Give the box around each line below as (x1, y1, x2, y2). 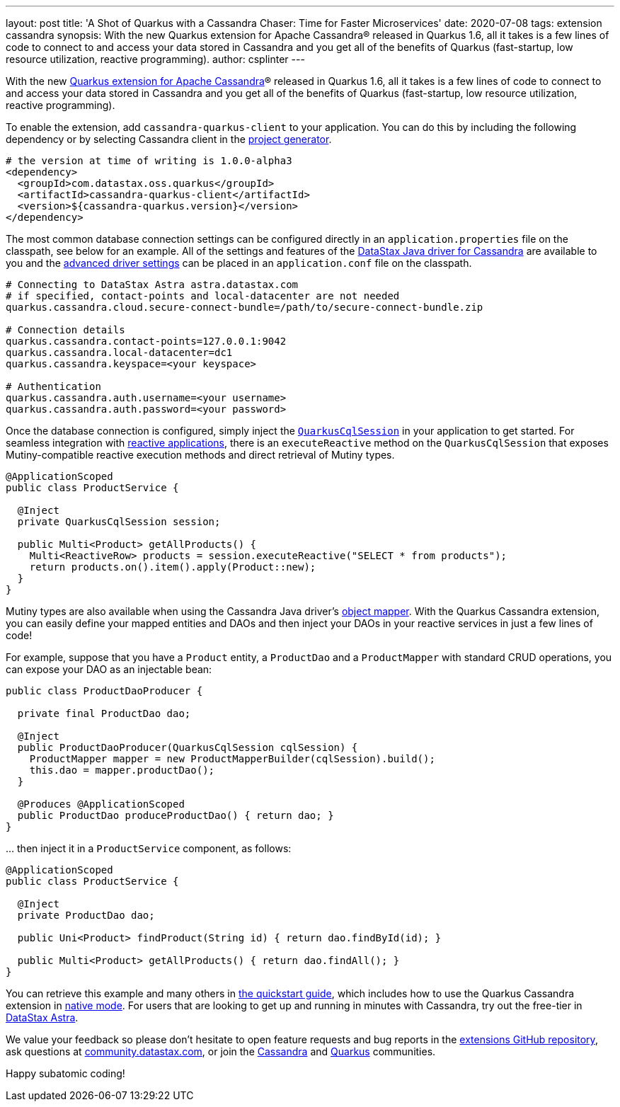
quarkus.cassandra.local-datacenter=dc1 (6, 347, 233, 358)
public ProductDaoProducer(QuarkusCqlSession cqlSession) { (17, 742, 358, 753)
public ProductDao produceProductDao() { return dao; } (17, 810, 334, 821)
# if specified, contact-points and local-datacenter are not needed (6, 290, 400, 302)
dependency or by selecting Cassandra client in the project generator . (6, 133, 332, 145)
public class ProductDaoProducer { (6, 685, 203, 696)
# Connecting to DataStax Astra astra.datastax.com (6, 279, 299, 290)
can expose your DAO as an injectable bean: (6, 663, 212, 675)
